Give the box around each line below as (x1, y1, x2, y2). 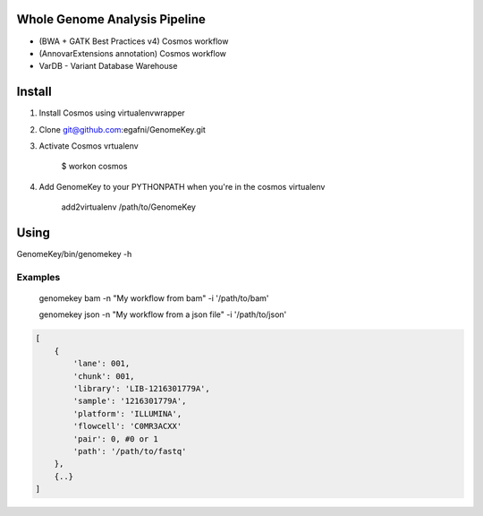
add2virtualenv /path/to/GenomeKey (61, 202, 197, 212)
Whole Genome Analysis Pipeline (16, 12, 206, 27)
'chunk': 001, (72, 371, 135, 381)
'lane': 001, (72, 358, 131, 369)
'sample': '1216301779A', (72, 396, 187, 407)
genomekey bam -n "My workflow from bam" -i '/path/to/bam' (38, 293, 269, 304)
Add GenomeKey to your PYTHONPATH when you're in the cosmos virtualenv (38, 181, 326, 192)
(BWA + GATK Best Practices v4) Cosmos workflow (38, 36, 229, 47)
